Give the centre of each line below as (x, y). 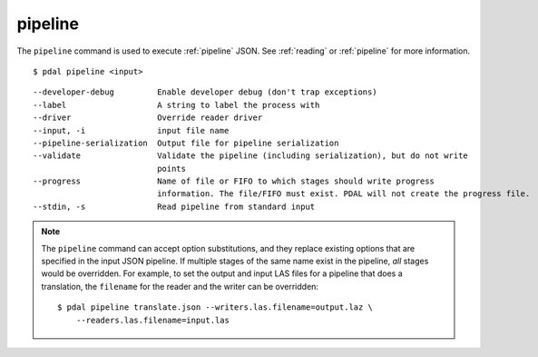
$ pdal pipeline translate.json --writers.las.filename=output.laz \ (215, 307)
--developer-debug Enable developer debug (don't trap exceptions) (205, 92)
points (171, 169)
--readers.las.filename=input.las (153, 320)
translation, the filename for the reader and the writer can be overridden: (180, 286)
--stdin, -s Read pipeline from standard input (174, 206)
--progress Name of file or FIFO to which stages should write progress (234, 181)
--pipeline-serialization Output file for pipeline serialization (186, 143)
